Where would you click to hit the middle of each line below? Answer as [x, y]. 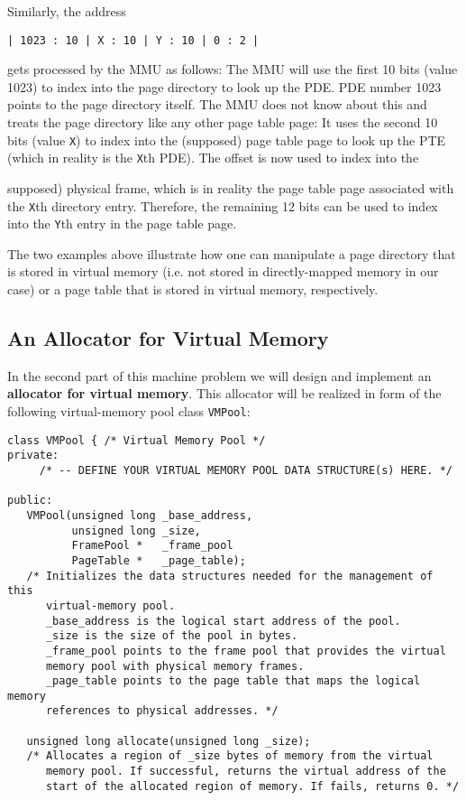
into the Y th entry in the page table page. [122, 223]
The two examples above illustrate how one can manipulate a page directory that [232, 253]
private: [33, 456]
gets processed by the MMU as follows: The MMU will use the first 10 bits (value [233, 69]
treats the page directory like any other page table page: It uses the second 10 [223, 122]
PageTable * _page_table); [159, 560]
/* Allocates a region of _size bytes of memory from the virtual [230, 756]
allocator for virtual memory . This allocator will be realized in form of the [224, 393]
